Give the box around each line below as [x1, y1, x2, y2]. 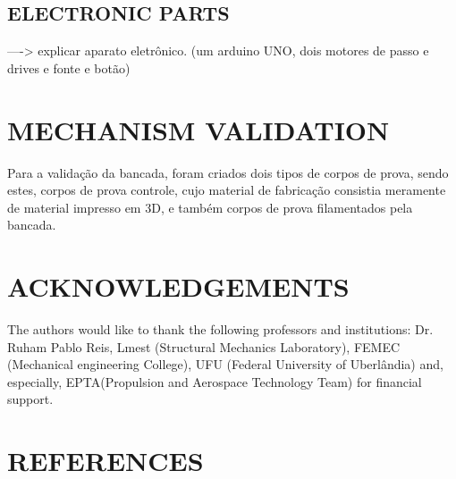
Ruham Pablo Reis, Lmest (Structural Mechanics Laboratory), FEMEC [7, 337, 401, 356]
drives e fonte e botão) [7, 58, 131, 77]
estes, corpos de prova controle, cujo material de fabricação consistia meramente [7, 181, 446, 199]
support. [7, 390, 54, 408]
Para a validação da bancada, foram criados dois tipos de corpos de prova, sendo [7, 163, 449, 181]
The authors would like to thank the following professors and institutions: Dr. [7, 320, 434, 339]
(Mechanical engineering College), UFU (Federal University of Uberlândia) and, [7, 355, 443, 374]
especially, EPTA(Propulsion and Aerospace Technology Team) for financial [7, 372, 422, 391]
